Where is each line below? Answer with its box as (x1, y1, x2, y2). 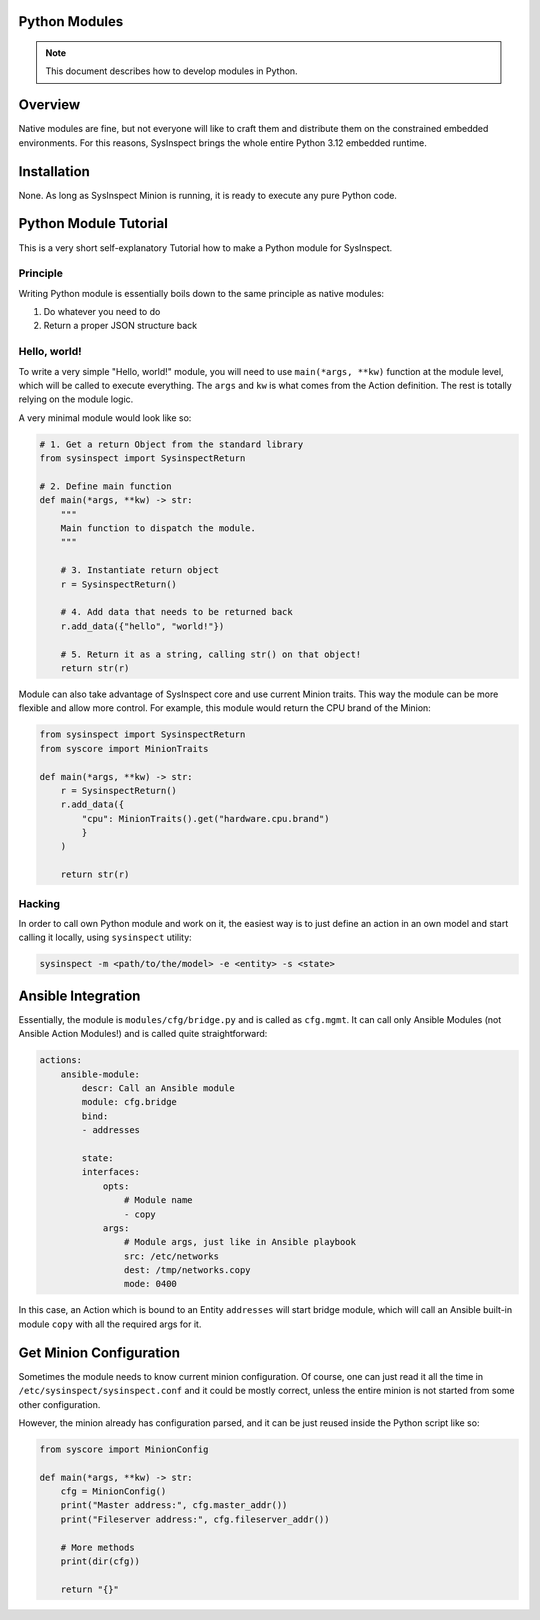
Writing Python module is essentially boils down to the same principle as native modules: (18, 287, 385, 299)
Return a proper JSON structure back (43, 320, 198, 332)
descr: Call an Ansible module (81, 1083, 235, 1094)
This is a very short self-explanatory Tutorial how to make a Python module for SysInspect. (18, 241, 393, 254)
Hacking (18, 896, 60, 910)
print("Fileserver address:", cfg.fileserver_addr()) (60, 1513, 330, 1525)
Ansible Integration (18, 987, 141, 1004)
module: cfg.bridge (81, 1096, 177, 1108)
